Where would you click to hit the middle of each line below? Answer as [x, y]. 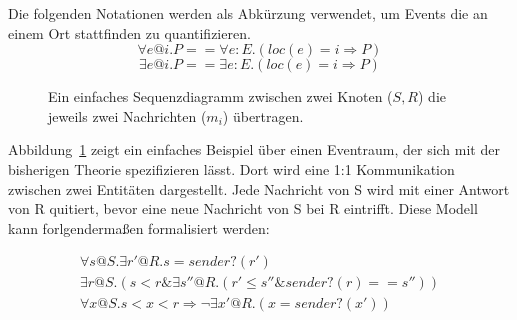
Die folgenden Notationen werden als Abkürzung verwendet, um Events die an [248, 13]
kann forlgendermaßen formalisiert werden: [139, 227]
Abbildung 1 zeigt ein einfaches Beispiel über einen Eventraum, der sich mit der [254, 149]
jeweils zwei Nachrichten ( [127, 115]
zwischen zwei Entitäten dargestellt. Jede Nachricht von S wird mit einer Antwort [259, 188]
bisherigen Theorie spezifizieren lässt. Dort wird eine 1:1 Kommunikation [231, 168]
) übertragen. [263, 115]
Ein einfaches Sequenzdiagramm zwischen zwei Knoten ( [220, 96]
